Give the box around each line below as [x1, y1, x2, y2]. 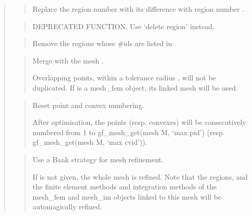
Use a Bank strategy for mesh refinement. [32, 154, 164, 164]
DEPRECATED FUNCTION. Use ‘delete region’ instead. [32, 20, 215, 31]
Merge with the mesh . [32, 55, 104, 66]
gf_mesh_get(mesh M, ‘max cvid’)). [32, 137, 147, 147]
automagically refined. [32, 201, 102, 212]
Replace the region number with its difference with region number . [32, 4, 244, 14]
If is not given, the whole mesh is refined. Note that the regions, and [32, 171, 248, 182]
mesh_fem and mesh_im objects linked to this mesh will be [32, 191, 222, 202]
